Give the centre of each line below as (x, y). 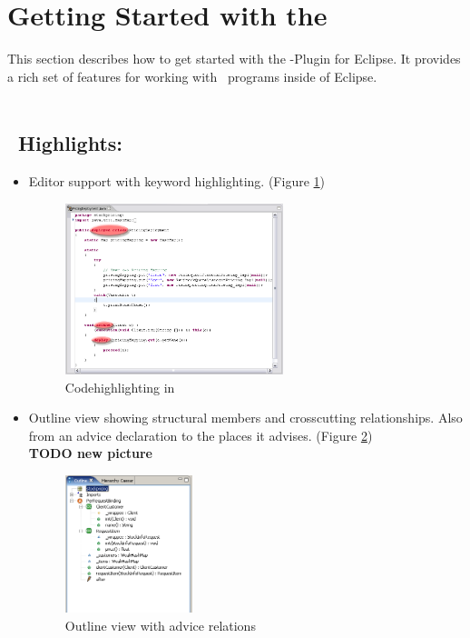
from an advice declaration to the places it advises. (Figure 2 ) (201, 435)
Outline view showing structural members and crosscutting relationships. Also (245, 418)
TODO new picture (91, 453)
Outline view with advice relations (160, 625)
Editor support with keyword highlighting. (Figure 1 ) (177, 181)
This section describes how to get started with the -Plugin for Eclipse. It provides (234, 59)
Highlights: (71, 143)
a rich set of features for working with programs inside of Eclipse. (192, 76)
